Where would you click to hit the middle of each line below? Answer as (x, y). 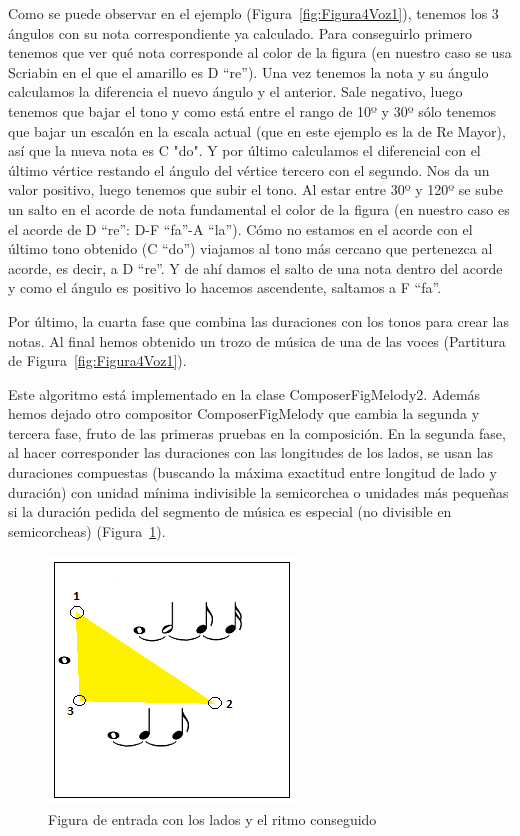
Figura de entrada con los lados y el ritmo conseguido (212, 819)
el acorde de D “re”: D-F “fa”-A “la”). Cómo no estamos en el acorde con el (240, 228)
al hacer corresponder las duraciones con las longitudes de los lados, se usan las (251, 452)
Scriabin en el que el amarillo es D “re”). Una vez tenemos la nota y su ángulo (248, 71)
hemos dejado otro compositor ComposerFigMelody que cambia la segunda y (244, 413)
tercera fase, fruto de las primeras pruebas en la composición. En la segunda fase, (257, 432)
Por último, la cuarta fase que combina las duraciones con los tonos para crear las (258, 320)
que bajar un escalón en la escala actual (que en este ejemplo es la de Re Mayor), (257, 130)
